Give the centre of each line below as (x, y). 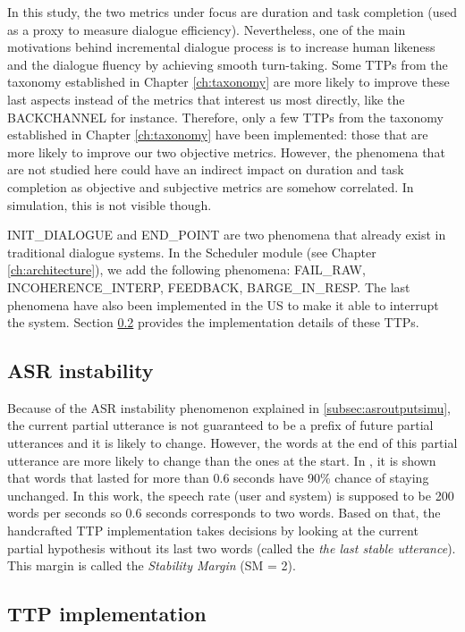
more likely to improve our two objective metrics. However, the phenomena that (226, 152)
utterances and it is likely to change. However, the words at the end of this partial (232, 443)
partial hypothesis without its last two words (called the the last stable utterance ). (232, 548)
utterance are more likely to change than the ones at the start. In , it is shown (222, 460)
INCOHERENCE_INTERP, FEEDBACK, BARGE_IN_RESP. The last (209, 287)
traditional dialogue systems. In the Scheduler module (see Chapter (192, 252)
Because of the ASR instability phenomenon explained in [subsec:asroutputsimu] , (229, 407)
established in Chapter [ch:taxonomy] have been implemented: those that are (218, 135)
